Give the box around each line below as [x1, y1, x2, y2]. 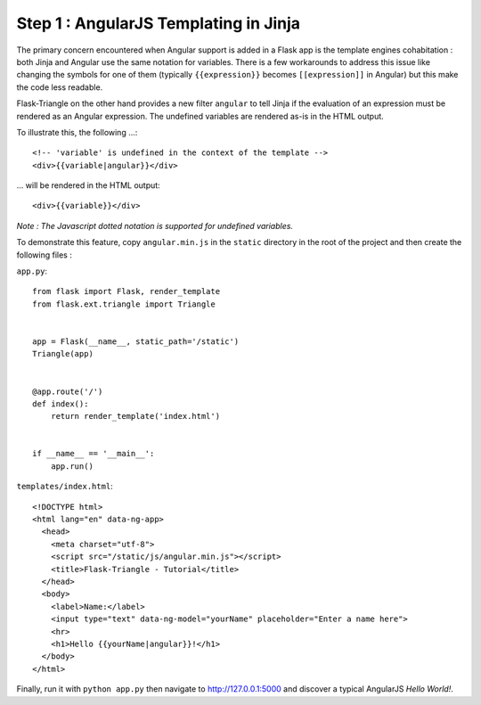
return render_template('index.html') [50, 411, 221, 422]
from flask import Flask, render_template [32, 286, 221, 297]
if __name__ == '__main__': [32, 448, 155, 459]
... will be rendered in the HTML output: [16, 180, 160, 191]
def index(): [32, 398, 89, 409]
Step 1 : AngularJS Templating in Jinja [16, 13, 301, 33]
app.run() [50, 461, 94, 471]
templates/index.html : [16, 481, 113, 492]
